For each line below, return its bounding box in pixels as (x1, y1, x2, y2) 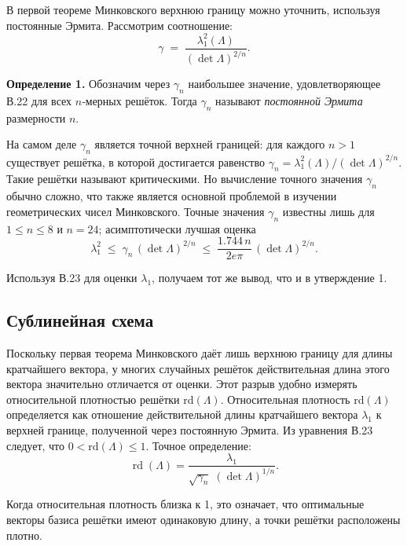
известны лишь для (282, 203, 375, 219)
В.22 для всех (6, 92, 72, 108)
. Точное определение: (145, 437, 251, 453)
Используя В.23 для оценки (6, 269, 137, 286)
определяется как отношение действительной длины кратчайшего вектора (6, 406, 358, 423)
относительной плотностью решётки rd (6, 390, 194, 407)
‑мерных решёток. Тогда (82, 92, 197, 108)
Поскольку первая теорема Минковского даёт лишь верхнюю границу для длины (6, 345, 393, 361)
